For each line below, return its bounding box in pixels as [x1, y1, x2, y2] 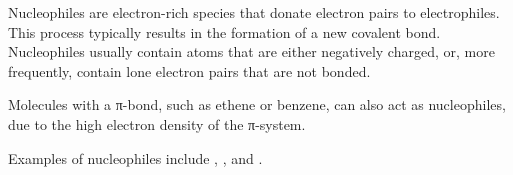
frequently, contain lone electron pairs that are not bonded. [8, 60, 371, 81]
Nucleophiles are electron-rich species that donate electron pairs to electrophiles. [8, 2, 500, 22]
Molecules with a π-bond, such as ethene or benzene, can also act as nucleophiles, [8, 94, 506, 115]
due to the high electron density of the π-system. [8, 113, 306, 134]
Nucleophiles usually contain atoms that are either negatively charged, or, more [8, 41, 495, 62]
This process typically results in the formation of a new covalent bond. [8, 21, 441, 42]
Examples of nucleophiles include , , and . [8, 147, 263, 168]
